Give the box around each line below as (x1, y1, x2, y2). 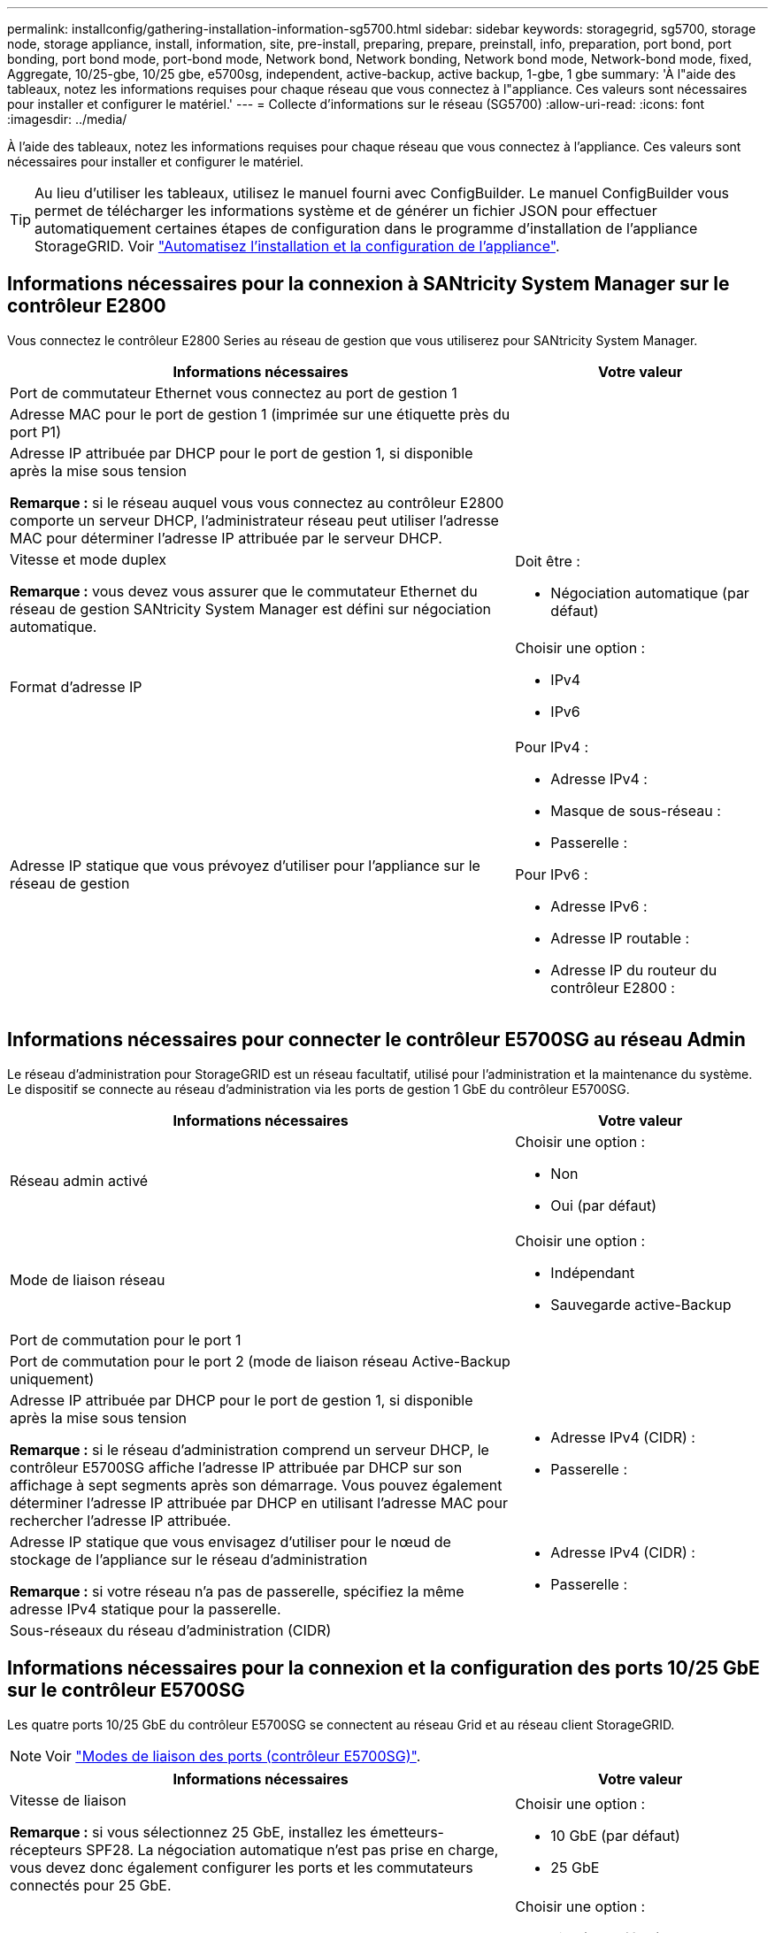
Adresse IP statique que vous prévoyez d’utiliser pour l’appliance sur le (10, 856, 480, 874)
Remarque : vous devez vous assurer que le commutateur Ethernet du (10, 581, 478, 600)
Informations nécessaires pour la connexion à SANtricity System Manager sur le (7, 273, 730, 296)
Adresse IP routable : (550, 928, 690, 947)
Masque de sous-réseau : (550, 801, 721, 820)
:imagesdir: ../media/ (7, 112, 127, 127)
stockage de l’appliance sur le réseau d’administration (10, 1550, 368, 1568)
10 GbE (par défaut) (550, 1826, 680, 1844)
